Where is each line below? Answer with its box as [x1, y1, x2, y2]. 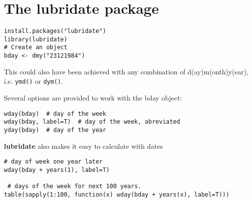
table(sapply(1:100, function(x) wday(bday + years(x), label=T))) [4, 191, 230, 198]
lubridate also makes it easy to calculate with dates [4, 140, 163, 151]
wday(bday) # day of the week [4, 110, 106, 117]
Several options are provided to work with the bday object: [4, 93, 182, 102]
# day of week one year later [4, 158, 103, 166]
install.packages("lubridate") [4, 28, 106, 35]
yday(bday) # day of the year [4, 126, 106, 134]
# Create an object [4, 44, 67, 51]
